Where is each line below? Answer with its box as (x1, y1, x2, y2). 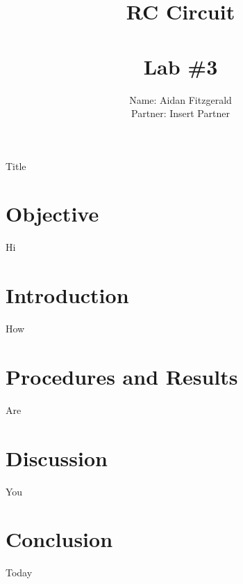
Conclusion (6, 525, 113, 553)
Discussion (6, 443, 108, 472)
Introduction (6, 281, 129, 309)
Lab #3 (143, 52, 218, 80)
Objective (6, 199, 99, 228)
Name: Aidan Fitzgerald (129, 92, 232, 107)
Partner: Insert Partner (131, 106, 230, 121)
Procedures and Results (6, 362, 238, 390)
